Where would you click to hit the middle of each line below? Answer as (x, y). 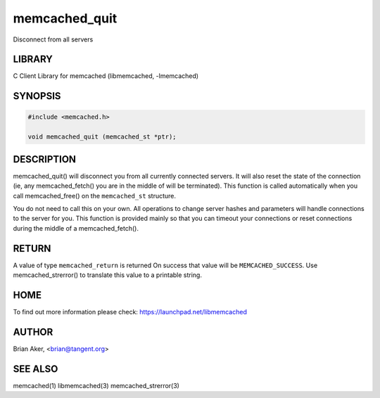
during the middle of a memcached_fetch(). (76, 228)
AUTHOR (33, 332)
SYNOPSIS (37, 96)
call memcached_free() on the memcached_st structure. (94, 195)
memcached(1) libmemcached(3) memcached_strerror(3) (96, 385)
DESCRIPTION (45, 159)
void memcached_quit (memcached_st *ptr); (102, 137)
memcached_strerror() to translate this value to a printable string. (107, 275)
